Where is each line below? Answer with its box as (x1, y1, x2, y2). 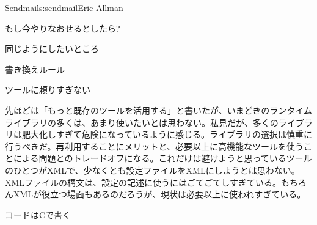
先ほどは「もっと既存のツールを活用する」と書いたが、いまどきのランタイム (5, 103, 313, 116)
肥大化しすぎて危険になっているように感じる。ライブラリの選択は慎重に (21, 128, 313, 141)
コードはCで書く (5, 208, 71, 221)
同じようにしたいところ (5, 42, 99, 55)
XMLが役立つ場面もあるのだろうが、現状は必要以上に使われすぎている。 (13, 188, 306, 201)
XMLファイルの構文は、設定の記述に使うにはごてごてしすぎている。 (5, 175, 282, 188)
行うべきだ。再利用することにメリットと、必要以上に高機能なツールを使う (5, 139, 304, 152)
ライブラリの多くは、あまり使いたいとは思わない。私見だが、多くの (5, 116, 279, 128)
